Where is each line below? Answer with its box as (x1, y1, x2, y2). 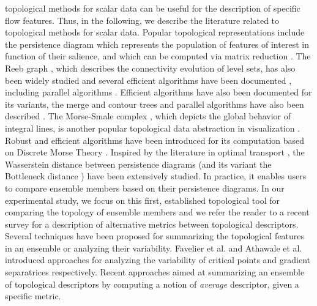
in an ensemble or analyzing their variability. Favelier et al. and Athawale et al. (5, 241, 302, 254)
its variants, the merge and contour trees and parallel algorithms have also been (5, 97, 304, 110)
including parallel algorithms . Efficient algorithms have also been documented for (5, 86, 312, 99)
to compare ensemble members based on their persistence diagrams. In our (5, 181, 285, 194)
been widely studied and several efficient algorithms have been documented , (5, 73, 292, 86)
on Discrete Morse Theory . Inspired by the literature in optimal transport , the (5, 146, 305, 159)
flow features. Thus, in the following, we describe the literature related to (5, 13, 280, 26)
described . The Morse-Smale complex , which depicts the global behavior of (5, 110, 291, 122)
